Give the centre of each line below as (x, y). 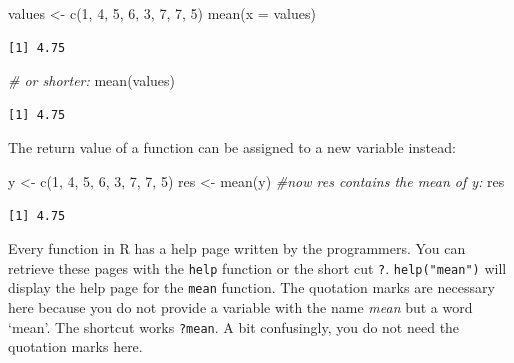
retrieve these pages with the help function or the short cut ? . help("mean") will (257, 267)
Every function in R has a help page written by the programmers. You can (237, 248)
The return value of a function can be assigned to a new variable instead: (232, 147)
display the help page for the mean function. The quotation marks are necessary (251, 287)
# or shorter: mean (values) (92, 80)
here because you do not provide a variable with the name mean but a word (240, 307)
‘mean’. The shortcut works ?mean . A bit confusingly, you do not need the (234, 326)
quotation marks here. (75, 346)
